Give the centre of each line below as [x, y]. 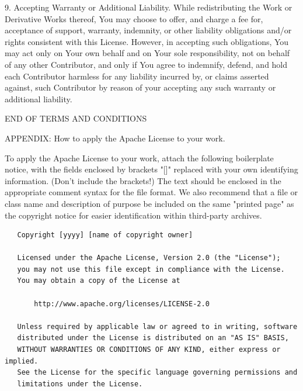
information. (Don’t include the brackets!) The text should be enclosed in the [143, 180]
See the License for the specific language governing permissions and [157, 373]
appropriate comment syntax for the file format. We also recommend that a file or [151, 192]
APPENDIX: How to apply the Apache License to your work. [115, 138]
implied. [22, 361]
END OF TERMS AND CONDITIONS [76, 118]
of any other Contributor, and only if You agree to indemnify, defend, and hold [146, 64]
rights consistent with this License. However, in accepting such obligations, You [147, 41]
